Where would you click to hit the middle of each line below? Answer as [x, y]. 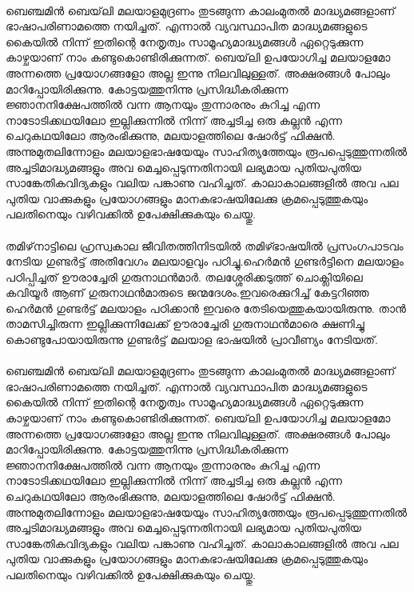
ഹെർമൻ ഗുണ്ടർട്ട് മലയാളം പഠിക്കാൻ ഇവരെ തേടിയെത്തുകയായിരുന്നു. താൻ [206, 308]
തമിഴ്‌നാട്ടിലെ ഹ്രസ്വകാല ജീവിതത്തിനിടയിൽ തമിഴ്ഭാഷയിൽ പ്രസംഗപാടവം [205, 245]
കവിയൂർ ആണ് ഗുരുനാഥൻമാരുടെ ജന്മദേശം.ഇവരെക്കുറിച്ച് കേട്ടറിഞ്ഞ [187, 292]
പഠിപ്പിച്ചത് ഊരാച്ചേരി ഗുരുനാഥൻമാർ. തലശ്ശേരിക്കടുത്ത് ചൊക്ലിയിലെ [184, 276]
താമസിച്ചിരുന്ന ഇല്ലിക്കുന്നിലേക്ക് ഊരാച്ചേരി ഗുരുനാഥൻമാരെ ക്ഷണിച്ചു [185, 324]
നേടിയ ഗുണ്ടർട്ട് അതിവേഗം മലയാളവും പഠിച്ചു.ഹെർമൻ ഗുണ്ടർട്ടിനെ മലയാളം [205, 261]
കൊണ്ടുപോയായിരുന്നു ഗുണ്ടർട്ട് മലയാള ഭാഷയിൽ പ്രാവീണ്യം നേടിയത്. [192, 340]
